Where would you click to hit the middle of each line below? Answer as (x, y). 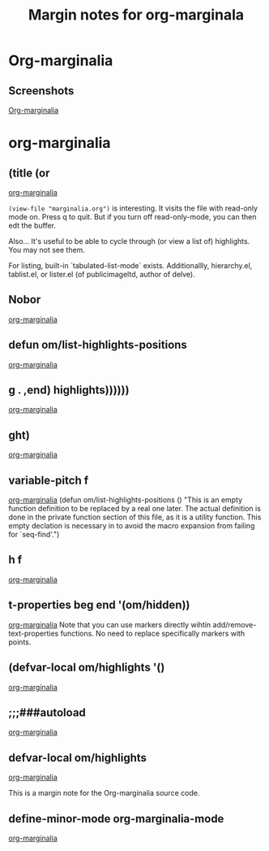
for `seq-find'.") (34, 535)
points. (20, 642)
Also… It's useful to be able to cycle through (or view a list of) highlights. (129, 241)
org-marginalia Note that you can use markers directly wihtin (110, 624)
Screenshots (41, 91)
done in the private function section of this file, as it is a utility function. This (135, 517)
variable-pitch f (49, 480)
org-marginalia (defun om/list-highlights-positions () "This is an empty (126, 500)
